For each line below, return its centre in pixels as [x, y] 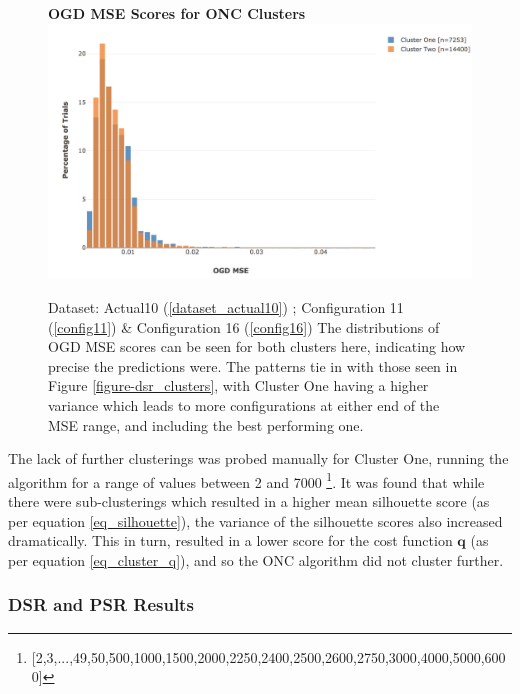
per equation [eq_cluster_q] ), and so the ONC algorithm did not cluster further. [256, 559]
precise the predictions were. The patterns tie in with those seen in [253, 365]
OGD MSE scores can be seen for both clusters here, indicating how [257, 346]
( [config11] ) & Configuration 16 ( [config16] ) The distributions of [244, 326]
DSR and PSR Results [101, 604]
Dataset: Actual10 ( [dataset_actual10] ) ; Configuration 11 [226, 307]
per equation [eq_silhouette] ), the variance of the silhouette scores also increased [255, 520]
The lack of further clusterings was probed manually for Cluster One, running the [258, 458]
